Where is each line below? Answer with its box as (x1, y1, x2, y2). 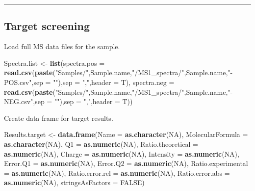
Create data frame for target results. (4, 112, 113, 123)
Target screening (4, 18, 90, 33)
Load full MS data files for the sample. (4, 41, 120, 52)
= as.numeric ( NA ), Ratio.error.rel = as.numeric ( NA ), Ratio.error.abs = (4, 167, 230, 178)
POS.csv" (4, 77, 32, 87)
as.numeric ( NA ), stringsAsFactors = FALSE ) (4, 177, 145, 188)
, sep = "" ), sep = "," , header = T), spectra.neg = (31, 77, 175, 87)
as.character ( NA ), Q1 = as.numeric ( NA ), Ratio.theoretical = (4, 138, 198, 149)
